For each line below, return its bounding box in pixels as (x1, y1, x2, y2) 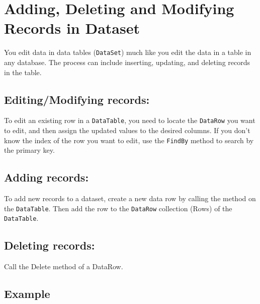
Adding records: (4, 169, 89, 185)
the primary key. (4, 145, 55, 155)
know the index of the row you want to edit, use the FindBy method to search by (4, 135, 254, 145)
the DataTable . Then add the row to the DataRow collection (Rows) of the (4, 203, 232, 213)
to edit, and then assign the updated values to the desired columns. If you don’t (4, 125, 250, 136)
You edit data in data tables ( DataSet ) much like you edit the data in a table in (4, 47, 251, 57)
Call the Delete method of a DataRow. (4, 261, 123, 272)
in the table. (4, 67, 42, 77)
